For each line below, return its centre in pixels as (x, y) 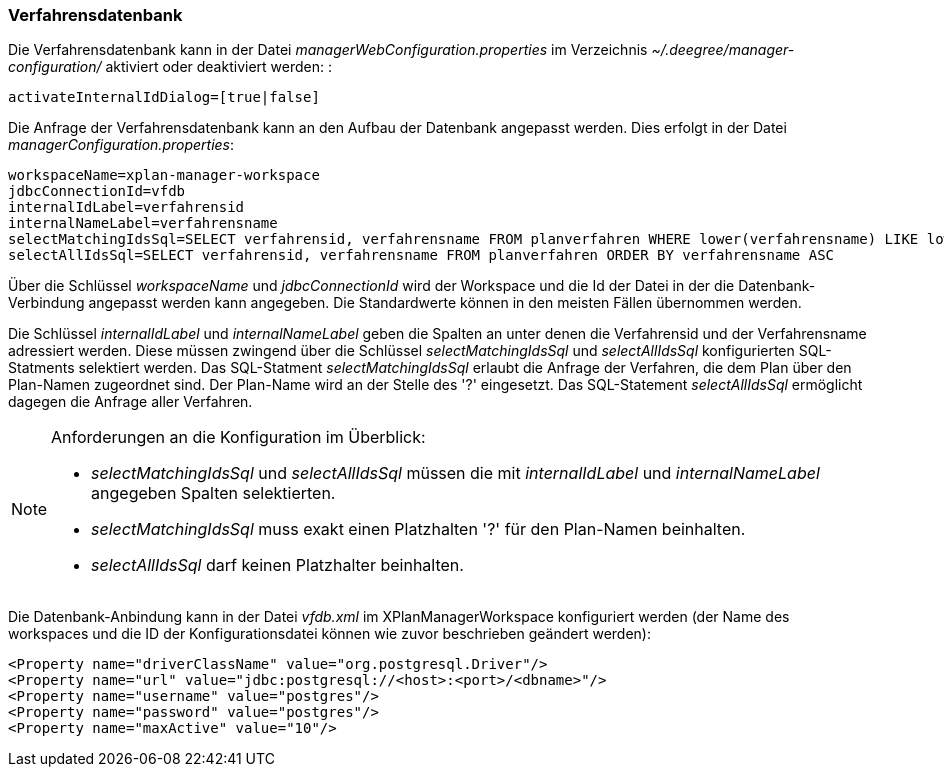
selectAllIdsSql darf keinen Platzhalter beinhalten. (277, 565)
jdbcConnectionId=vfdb (97, 191)
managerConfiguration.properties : (121, 145)
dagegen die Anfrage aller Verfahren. (130, 402)
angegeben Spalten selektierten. (213, 493)
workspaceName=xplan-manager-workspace (164, 175)
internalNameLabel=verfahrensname (143, 223)
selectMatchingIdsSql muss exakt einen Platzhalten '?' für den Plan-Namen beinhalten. (418, 529)
